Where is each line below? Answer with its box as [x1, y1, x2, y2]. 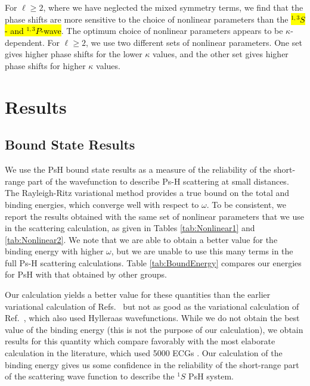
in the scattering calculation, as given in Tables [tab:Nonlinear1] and [5, 222, 255, 234]
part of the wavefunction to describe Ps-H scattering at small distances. [27, 175, 289, 187]
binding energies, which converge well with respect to [5, 198, 199, 210]
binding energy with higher [5, 245, 104, 257]
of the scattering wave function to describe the [5, 370, 175, 382]
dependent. [5, 36, 45, 48]
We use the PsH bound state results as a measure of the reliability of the [5, 163, 271, 176]
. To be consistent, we [206, 198, 286, 210]
